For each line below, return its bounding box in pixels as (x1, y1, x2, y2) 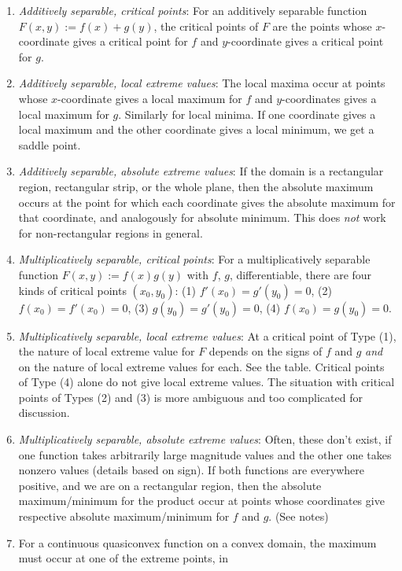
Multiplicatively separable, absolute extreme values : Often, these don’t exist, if (18, 431, 392, 448)
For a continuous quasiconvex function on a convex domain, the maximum (18, 534, 377, 551)
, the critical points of (153, 17, 259, 34)
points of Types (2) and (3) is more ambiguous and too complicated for (18, 389, 363, 405)
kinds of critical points (18, 282, 127, 298)
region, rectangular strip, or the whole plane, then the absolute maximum (18, 178, 374, 194)
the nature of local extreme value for (18, 343, 195, 359)
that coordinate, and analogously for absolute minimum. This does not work (18, 209, 386, 226)
